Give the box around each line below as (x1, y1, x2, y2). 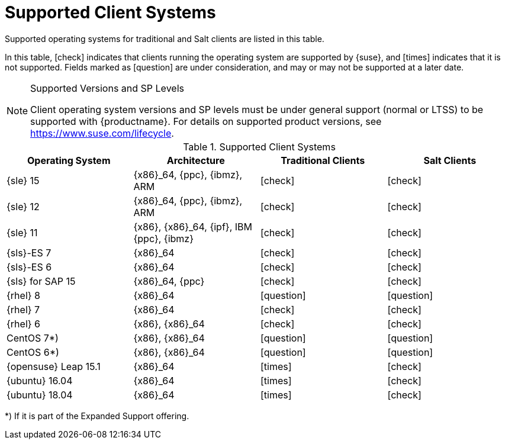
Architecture (166, 154, 225, 166)
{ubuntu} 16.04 (7, 374, 73, 387)
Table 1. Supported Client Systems (183, 140, 336, 153)
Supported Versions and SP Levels (30, 82, 184, 94)
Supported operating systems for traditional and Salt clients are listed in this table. (5, 33, 324, 44)
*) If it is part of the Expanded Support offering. (5, 410, 189, 421)
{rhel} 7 (7, 303, 40, 316)
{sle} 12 (7, 200, 40, 213)
